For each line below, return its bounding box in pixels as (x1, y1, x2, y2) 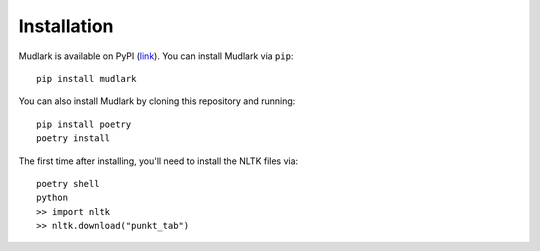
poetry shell (36, 178, 100, 189)
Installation (18, 15, 114, 37)
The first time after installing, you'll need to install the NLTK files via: (18, 155, 299, 167)
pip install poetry (36, 118, 132, 130)
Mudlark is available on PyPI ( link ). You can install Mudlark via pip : (18, 50, 294, 62)
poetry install (36, 133, 111, 144)
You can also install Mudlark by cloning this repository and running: (18, 95, 296, 107)
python (36, 192, 69, 204)
